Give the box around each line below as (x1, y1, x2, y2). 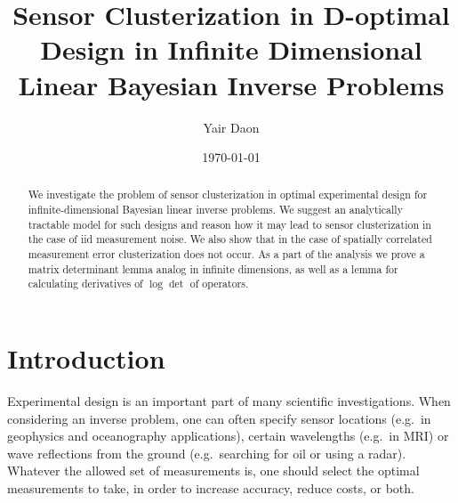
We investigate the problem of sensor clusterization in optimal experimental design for (28, 187, 428, 202)
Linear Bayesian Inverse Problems (18, 66, 445, 102)
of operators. (189, 276, 249, 291)
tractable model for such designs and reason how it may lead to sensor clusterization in (28, 216, 431, 231)
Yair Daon (203, 118, 260, 136)
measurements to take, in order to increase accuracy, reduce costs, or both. (7, 478, 414, 497)
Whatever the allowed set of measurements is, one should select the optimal (7, 461, 420, 480)
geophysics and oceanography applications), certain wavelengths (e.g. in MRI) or (7, 426, 449, 445)
